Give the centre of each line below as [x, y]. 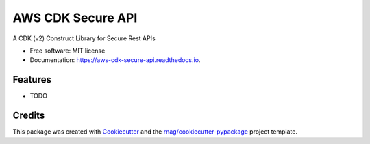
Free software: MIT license [67, 51]
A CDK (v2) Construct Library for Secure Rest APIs [84, 38]
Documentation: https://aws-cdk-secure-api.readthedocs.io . [115, 60]
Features [32, 80]
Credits [29, 116]
